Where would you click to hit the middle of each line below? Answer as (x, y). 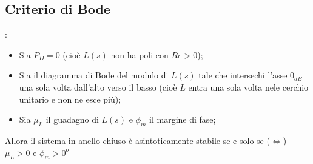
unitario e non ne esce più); (70, 99)
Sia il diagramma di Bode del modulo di (94, 75)
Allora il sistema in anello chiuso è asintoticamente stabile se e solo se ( (137, 140)
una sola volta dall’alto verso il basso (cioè (98, 87)
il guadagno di (72, 119)
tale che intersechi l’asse (243, 75)
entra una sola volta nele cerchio (248, 87)
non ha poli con (140, 54)
